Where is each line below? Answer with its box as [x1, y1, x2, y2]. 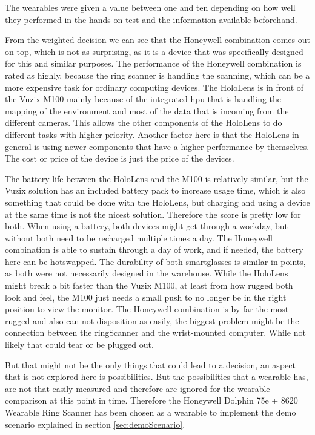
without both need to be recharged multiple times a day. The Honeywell [5, 231, 273, 244]
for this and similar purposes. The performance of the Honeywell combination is [5, 57, 302, 70]
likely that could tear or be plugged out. [5, 338, 154, 351]
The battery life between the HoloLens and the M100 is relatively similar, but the [5, 172, 308, 185]
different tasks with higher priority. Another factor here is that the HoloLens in [5, 128, 299, 140]
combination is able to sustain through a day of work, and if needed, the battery [5, 243, 303, 256]
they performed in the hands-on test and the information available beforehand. [5, 13, 297, 25]
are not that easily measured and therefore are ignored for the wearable [5, 382, 270, 394]
